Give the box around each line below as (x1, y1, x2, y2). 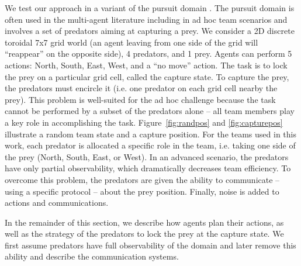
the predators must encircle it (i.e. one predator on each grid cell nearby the (5, 82, 278, 94)
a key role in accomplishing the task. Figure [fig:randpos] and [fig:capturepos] (5, 116, 283, 128)
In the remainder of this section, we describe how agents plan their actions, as (5, 216, 284, 228)
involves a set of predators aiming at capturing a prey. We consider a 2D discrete (5, 25, 295, 37)
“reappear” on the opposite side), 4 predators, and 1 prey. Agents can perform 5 (5, 47, 292, 60)
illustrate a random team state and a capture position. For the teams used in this (5, 127, 296, 140)
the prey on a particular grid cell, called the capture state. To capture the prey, (5, 70, 289, 82)
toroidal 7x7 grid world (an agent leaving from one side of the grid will (5, 36, 258, 48)
